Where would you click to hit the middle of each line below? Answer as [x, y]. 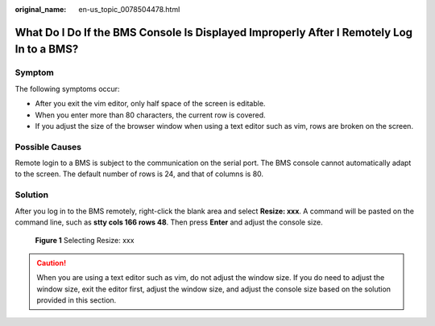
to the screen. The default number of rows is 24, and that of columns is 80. [139, 174]
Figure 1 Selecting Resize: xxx [85, 241]
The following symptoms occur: [67, 89]
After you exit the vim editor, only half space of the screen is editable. [150, 104]
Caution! [52, 262]
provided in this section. [77, 300]
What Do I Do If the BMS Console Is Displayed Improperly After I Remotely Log [214, 32]
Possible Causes [48, 146]
